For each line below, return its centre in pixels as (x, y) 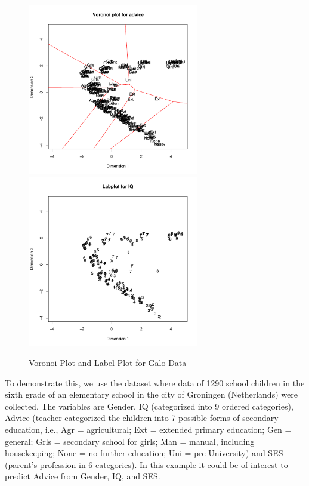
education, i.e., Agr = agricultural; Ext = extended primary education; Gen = (148, 430)
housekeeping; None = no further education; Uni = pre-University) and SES (144, 453)
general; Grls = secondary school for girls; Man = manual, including (130, 441)
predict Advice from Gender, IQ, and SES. (83, 476)
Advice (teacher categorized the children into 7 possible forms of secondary (142, 418)
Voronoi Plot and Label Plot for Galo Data (108, 363)
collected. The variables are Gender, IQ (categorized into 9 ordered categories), (149, 406)
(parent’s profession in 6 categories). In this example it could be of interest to (146, 464)
